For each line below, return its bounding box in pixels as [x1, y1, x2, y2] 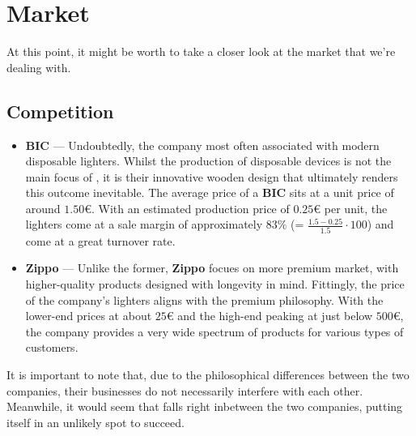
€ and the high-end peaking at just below [166, 307, 373, 324]
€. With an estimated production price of [84, 199, 290, 216]
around [25, 199, 61, 216]
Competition [6, 98, 114, 123]
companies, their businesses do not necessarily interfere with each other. [6, 382, 363, 399]
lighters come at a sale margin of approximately [25, 216, 263, 233]
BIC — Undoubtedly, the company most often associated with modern [25, 136, 380, 153]
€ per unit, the [313, 199, 388, 216]
